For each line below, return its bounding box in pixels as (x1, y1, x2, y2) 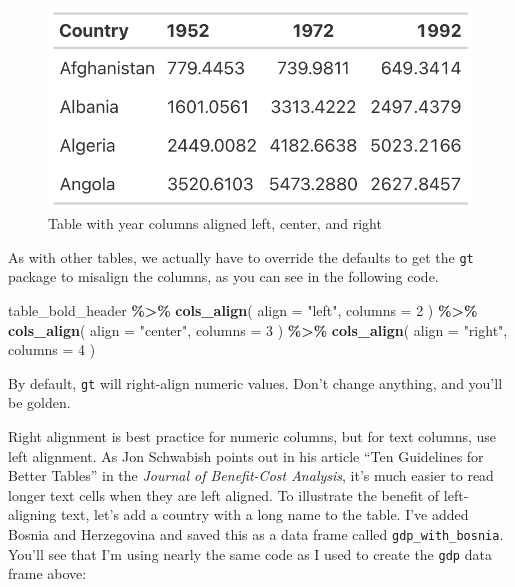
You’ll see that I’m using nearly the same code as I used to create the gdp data (8, 543, 492, 564)
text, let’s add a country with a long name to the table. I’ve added (60, 504, 469, 525)
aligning (8, 504, 57, 525)
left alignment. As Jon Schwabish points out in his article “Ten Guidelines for (8, 445, 484, 466)
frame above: (8, 563, 87, 584)
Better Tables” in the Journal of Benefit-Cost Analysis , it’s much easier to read (8, 465, 494, 486)
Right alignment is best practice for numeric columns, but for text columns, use (8, 425, 496, 446)
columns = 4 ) (8, 339, 96, 360)
